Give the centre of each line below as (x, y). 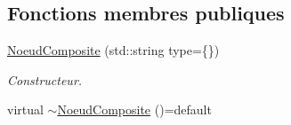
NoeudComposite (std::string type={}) (113, 50)
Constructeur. (45, 79)
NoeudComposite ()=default (134, 109)
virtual (25, 109)
